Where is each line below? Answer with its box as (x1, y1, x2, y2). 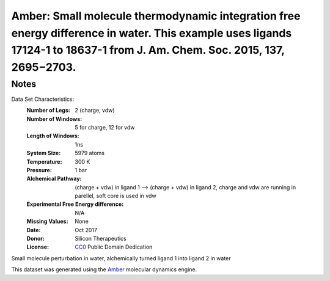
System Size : (26, 150, 61, 157)
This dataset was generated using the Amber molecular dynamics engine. (11, 266, 197, 273)
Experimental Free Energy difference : (26, 200, 124, 208)
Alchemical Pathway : (26, 175, 82, 183)
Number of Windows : (26, 115, 82, 122)
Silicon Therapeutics (75, 235, 127, 243)
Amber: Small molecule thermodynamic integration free (11, 9, 301, 23)
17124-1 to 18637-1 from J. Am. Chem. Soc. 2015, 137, (11, 43, 285, 57)
